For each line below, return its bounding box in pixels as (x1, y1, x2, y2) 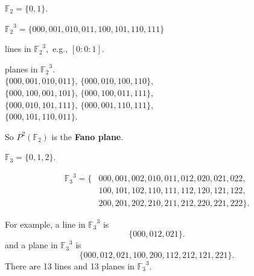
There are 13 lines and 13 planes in (5, 259, 135, 272)
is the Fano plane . (51, 130, 124, 143)
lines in (5, 42, 31, 55)
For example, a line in (5, 217, 86, 230)
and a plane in (5, 239, 58, 251)
